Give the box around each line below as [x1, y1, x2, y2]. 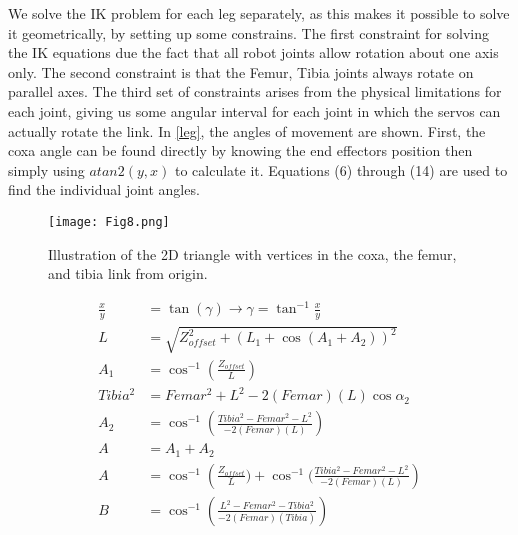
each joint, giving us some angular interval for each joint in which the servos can [8, 100, 501, 121]
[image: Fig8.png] [48, 214, 170, 229]
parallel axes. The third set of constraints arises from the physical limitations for [8, 81, 502, 102]
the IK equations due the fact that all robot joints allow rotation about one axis [8, 42, 499, 63]
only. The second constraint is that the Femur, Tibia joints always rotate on [8, 61, 474, 82]
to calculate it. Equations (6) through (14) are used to [174, 159, 508, 180]
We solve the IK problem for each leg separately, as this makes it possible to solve [8, 3, 510, 23]
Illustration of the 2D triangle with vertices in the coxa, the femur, [48, 243, 457, 264]
